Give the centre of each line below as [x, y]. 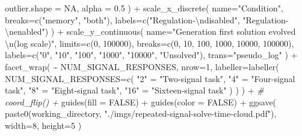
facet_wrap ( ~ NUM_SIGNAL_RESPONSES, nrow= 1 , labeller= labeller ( [142, 66]
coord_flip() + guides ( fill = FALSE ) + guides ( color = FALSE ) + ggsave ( [141, 102]
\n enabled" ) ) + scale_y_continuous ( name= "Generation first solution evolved [150, 31]
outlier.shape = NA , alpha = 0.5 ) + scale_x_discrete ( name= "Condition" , [144, 8]
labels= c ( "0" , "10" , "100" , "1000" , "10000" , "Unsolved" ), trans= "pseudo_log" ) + [151, 55]
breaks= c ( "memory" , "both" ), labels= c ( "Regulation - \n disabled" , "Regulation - [147, 19]
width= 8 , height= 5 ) [43, 125]
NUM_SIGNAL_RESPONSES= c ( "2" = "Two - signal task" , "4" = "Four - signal [150, 78]
